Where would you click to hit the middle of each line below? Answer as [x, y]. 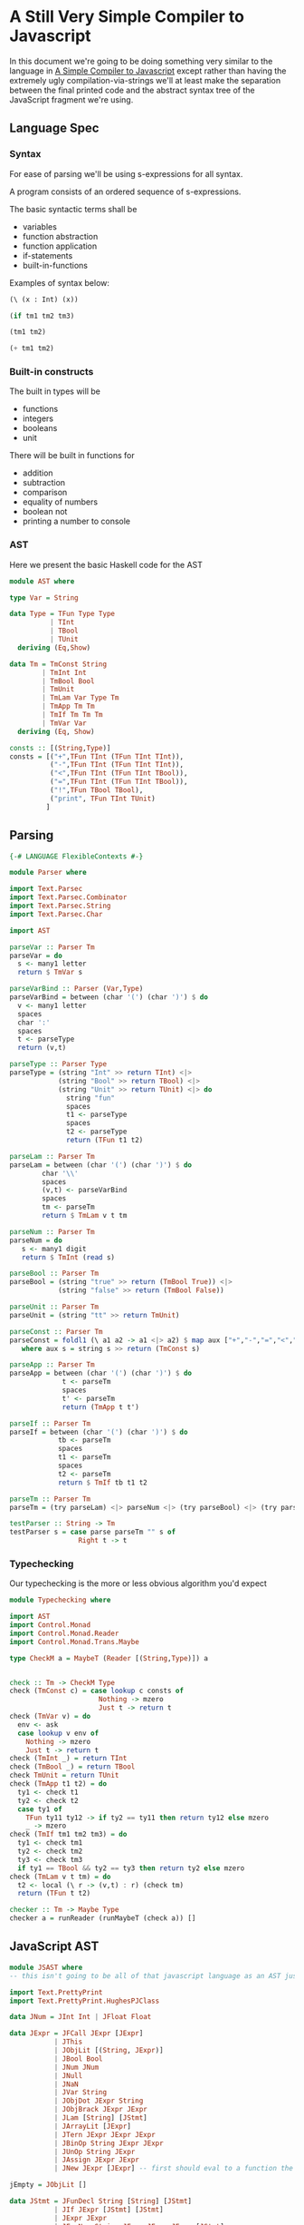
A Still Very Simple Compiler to [127, 17]
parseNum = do [36, 1240]
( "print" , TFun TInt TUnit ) [102, 799]
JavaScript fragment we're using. [71, 99]
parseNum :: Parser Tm [52, 1231]
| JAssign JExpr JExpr [97, 2160]
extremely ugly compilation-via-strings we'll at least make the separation [145, 80]
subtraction [44, 483]
